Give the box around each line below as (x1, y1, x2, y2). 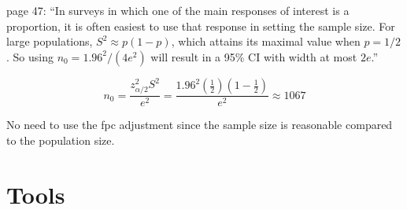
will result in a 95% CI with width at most (150, 48, 357, 64)
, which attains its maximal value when (171, 33, 361, 50)
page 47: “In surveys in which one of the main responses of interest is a (6, 2, 350, 18)
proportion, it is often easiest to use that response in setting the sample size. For (6, 17, 395, 34)
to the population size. (6, 132, 115, 149)
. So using (6, 48, 54, 64)
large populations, (6, 33, 93, 50)
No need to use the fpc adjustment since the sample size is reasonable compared (6, 116, 393, 133)
